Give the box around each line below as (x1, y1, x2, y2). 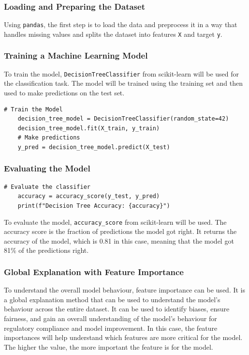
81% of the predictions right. (4, 245, 89, 255)
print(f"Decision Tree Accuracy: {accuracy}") (17, 202, 170, 209)
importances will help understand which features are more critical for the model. (4, 332, 243, 342)
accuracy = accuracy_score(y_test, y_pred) (17, 193, 160, 200)
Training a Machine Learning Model (4, 49, 148, 62)
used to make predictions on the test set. (4, 88, 125, 97)
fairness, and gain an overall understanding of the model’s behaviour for (4, 313, 217, 323)
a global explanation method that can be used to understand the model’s (4, 294, 220, 304)
